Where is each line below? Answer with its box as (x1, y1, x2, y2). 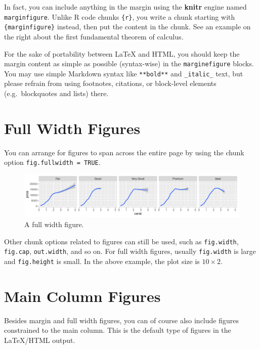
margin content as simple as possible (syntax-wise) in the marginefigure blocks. (4, 58, 254, 69)
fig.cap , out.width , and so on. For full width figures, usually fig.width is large (4, 246, 256, 256)
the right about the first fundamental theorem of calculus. (4, 31, 184, 41)
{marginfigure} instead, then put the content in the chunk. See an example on (4, 21, 251, 32)
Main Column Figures (4, 285, 161, 306)
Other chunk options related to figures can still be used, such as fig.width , (4, 236, 239, 246)
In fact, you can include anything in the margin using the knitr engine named (4, 2, 247, 12)
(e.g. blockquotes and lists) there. (4, 88, 109, 98)
